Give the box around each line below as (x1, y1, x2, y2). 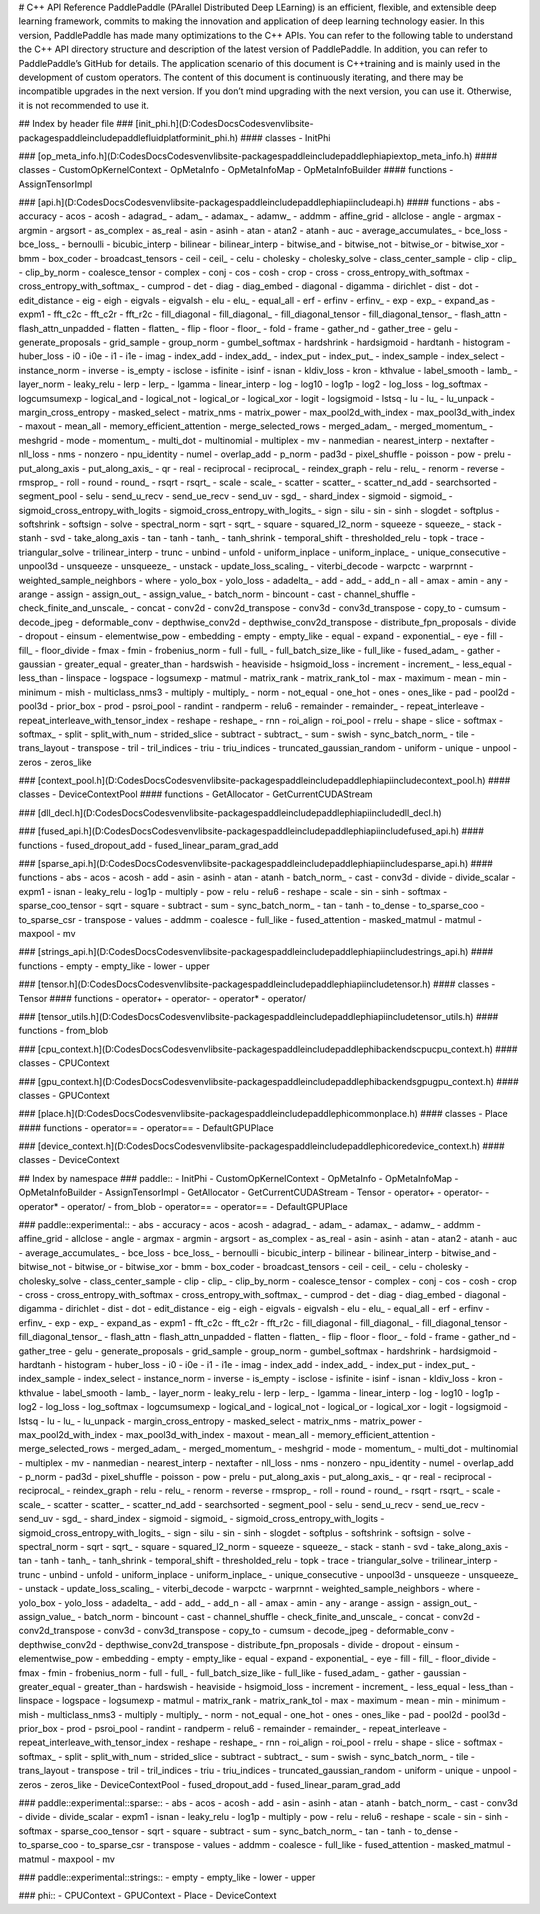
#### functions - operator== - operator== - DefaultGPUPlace (18, 1121, 274, 1134)
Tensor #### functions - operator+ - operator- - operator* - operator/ (18, 992, 307, 1004)
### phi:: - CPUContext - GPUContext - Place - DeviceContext (18, 1890, 277, 1902)
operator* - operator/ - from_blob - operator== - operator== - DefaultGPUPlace (18, 1200, 349, 1212)
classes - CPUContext (18, 1057, 110, 1069)
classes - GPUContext (18, 1089, 110, 1101)
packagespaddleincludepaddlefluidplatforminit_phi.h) (18, 131, 239, 144)
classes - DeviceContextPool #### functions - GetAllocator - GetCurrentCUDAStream (18, 788, 374, 800)
